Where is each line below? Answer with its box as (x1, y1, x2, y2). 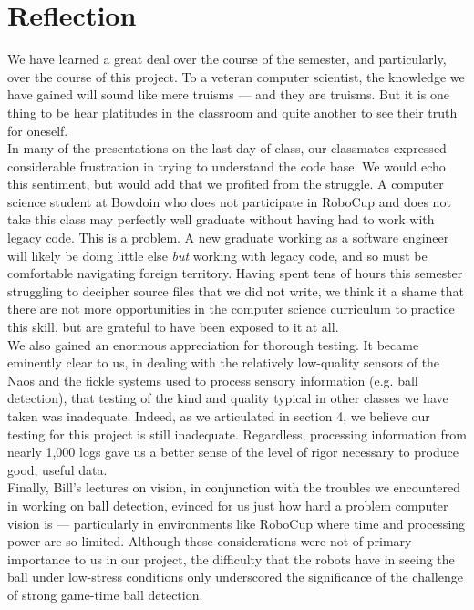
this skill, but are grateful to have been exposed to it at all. (7, 317, 339, 336)
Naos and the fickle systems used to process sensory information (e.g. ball (7, 370, 418, 389)
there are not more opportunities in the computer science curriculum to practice (7, 299, 455, 318)
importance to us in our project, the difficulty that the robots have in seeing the (7, 549, 455, 568)
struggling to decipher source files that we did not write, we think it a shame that (7, 281, 464, 300)
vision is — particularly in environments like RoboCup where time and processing (7, 513, 466, 532)
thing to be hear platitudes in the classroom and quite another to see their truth (7, 102, 458, 121)
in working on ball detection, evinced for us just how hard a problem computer (7, 495, 448, 514)
